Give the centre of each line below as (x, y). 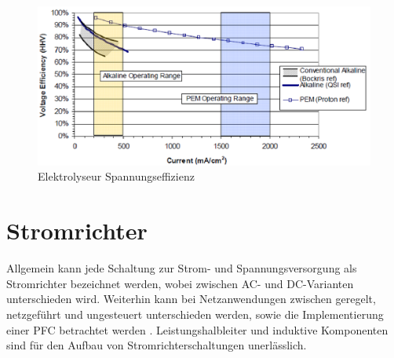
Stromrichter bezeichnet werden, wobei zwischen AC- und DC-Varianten (180, 283)
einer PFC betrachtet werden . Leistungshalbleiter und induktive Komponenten (197, 329)
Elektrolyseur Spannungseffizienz (116, 176)
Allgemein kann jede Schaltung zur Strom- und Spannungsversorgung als (182, 268)
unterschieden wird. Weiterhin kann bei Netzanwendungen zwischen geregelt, (191, 299)
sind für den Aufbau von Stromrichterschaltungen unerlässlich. (157, 345)
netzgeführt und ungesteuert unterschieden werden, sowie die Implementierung (195, 314)
